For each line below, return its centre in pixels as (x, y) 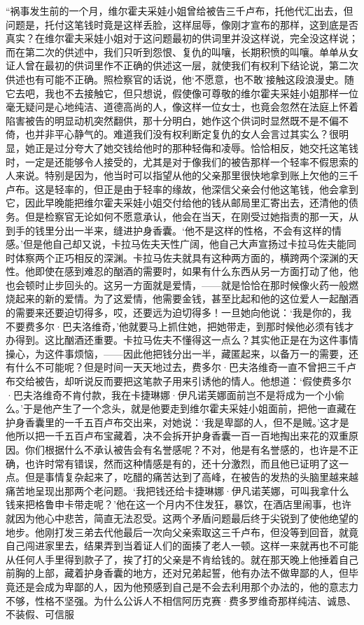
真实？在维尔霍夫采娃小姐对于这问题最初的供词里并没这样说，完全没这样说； (182, 38)
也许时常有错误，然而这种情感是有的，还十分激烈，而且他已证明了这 (182, 463)
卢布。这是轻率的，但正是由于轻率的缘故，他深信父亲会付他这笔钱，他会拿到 (182, 189)
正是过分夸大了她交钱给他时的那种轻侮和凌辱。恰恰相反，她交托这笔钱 (196, 147)
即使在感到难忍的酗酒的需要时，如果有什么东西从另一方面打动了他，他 (196, 271)
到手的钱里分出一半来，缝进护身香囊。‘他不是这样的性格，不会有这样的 (169, 230)
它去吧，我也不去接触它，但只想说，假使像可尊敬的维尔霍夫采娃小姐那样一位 (182, 93)
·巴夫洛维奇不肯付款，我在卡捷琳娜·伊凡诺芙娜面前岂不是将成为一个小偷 (175, 394)
